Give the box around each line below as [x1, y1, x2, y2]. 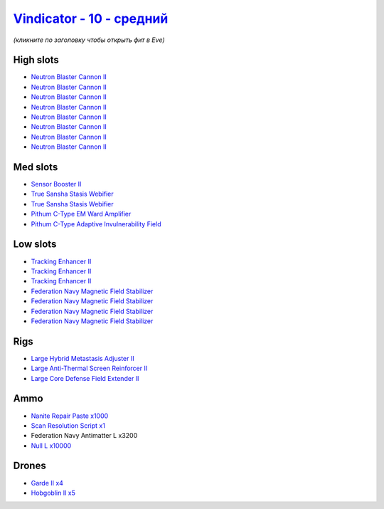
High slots [13, 54, 60, 66]
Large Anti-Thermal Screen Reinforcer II [31, 364, 148, 373]
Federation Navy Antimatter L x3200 [31, 431, 138, 440]
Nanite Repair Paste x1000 [31, 411, 109, 420]
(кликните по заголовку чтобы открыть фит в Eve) [13, 36, 165, 44]
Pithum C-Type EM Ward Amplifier [31, 210, 132, 219]
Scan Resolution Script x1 [31, 421, 106, 430]
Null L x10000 [31, 441, 72, 450]
